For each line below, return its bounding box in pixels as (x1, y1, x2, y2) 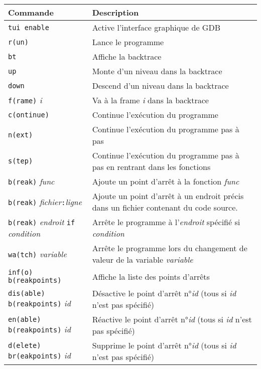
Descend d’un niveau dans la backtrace (92, 80, 229, 91)
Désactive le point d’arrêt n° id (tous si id (92, 287, 236, 299)
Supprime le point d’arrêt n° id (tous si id (92, 339, 236, 351)
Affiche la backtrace (92, 51, 162, 62)
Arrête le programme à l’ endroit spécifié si (92, 216, 240, 228)
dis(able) (8, 289, 45, 297)
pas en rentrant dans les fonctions (92, 161, 211, 172)
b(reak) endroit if (8, 216, 75, 228)
